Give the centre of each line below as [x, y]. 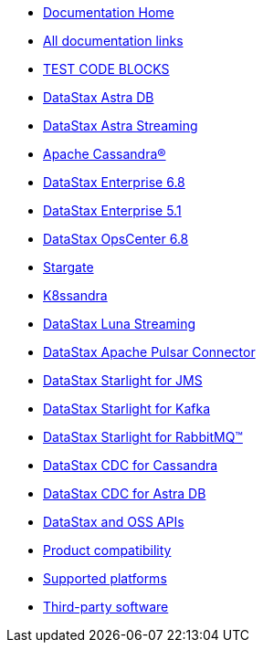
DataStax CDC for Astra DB [125, 493]
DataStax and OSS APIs [114, 522]
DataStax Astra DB [99, 97]
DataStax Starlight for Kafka [127, 409]
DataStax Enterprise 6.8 [114, 182]
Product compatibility [107, 550]
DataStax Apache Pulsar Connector [149, 352]
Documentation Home [109, 12]
